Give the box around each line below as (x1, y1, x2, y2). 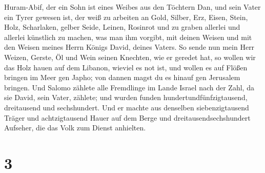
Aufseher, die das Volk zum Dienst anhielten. (4, 122, 146, 133)
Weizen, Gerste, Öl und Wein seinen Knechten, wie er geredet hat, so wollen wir (4, 51, 256, 62)
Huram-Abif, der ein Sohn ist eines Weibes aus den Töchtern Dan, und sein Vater (4, 2, 261, 12)
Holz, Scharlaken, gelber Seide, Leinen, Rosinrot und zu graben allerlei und (4, 22, 240, 32)
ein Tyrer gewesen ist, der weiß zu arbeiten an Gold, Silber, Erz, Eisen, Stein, (4, 11, 248, 22)
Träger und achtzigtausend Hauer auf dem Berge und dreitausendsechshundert (4, 112, 251, 123)
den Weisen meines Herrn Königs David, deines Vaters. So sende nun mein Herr (4, 42, 255, 52)
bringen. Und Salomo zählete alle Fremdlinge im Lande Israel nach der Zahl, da (4, 82, 254, 92)
